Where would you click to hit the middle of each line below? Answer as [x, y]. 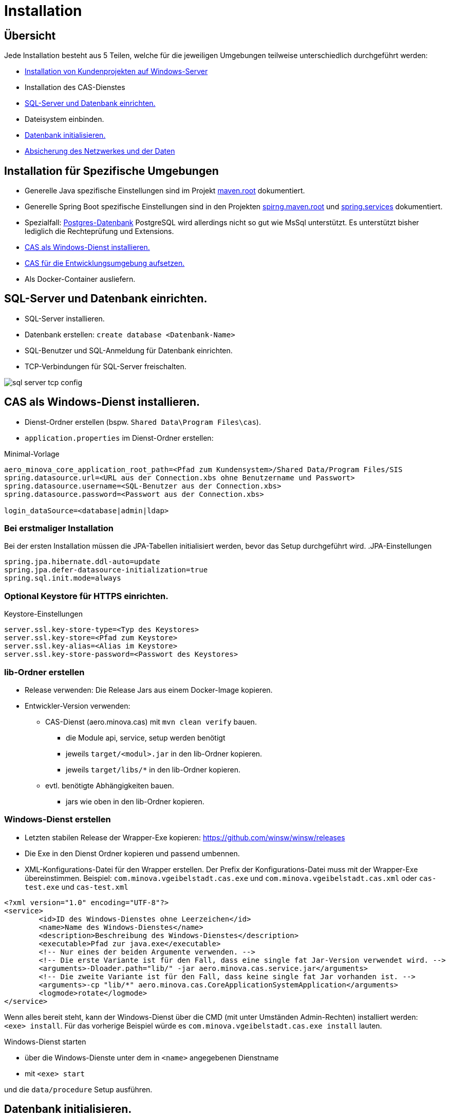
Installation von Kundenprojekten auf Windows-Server [116, 71]
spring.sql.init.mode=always [63, 578]
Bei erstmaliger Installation [59, 528]
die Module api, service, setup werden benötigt [146, 737]
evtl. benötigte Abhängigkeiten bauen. [110, 785]
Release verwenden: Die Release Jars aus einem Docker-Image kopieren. [149, 690]
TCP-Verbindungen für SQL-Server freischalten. [106, 366]
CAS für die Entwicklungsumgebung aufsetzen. [105, 263]
